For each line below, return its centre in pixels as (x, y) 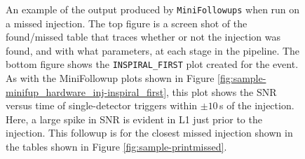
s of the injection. (257, 105)
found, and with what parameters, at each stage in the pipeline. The (153, 50)
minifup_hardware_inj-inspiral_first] (86, 91)
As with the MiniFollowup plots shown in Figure (110, 78)
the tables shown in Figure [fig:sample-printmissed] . (116, 147)
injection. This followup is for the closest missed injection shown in (149, 133)
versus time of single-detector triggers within (102, 105)
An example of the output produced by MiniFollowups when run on (153, 9)
